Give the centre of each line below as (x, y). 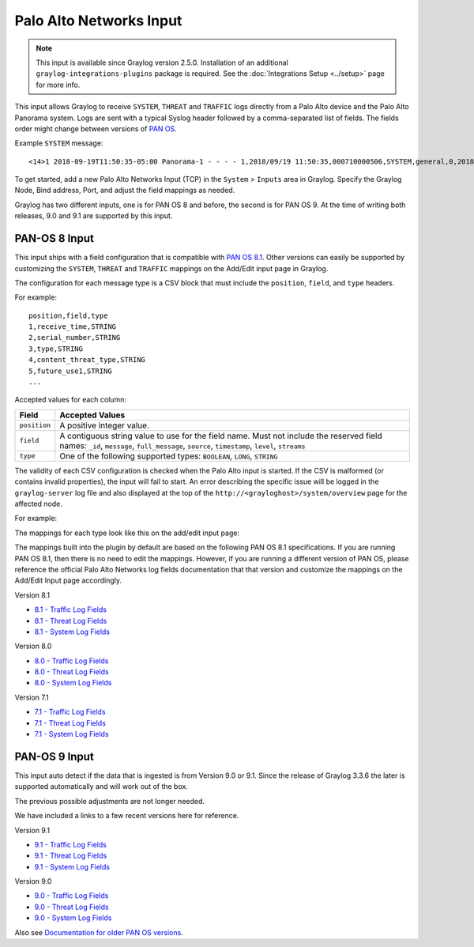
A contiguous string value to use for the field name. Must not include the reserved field (221, 436)
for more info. (58, 85)
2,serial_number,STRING (75, 338)
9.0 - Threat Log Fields (72, 907)
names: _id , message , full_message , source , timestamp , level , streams (182, 445)
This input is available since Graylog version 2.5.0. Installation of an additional (162, 62)
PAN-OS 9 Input (54, 756)
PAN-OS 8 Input (54, 238)
